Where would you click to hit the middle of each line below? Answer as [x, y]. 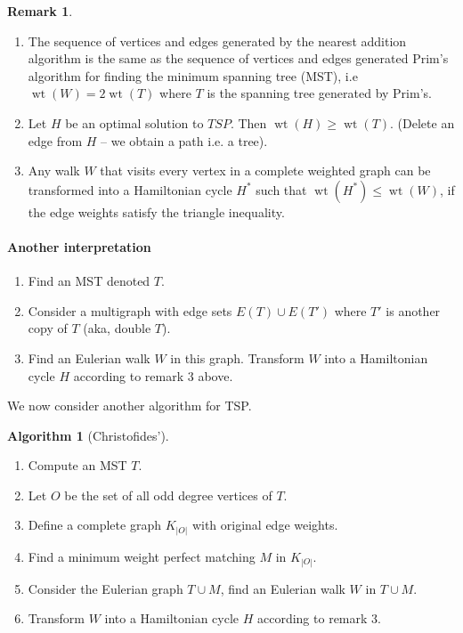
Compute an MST [77, 465]
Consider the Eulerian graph [106, 588]
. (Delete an [422, 122]
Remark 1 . [40, 11]
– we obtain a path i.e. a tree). [184, 140]
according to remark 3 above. [153, 375]
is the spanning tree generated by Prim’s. [319, 93]
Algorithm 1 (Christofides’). [88, 435]
